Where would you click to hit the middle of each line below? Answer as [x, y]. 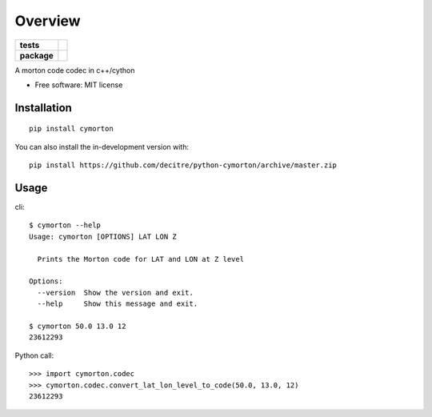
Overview [48, 21]
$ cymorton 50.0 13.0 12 [78, 326]
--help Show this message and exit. [118, 304]
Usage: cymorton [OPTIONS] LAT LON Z [103, 237]
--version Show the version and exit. [115, 293]
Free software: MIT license [79, 85]
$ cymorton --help [65, 225]
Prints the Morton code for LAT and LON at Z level [140, 259]
